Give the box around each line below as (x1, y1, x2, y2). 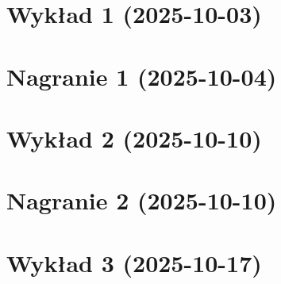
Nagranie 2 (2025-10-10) (6, 184, 277, 217)
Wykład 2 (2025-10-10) (6, 121, 262, 154)
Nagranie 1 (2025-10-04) (6, 59, 277, 92)
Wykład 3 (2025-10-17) (6, 246, 262, 278)
